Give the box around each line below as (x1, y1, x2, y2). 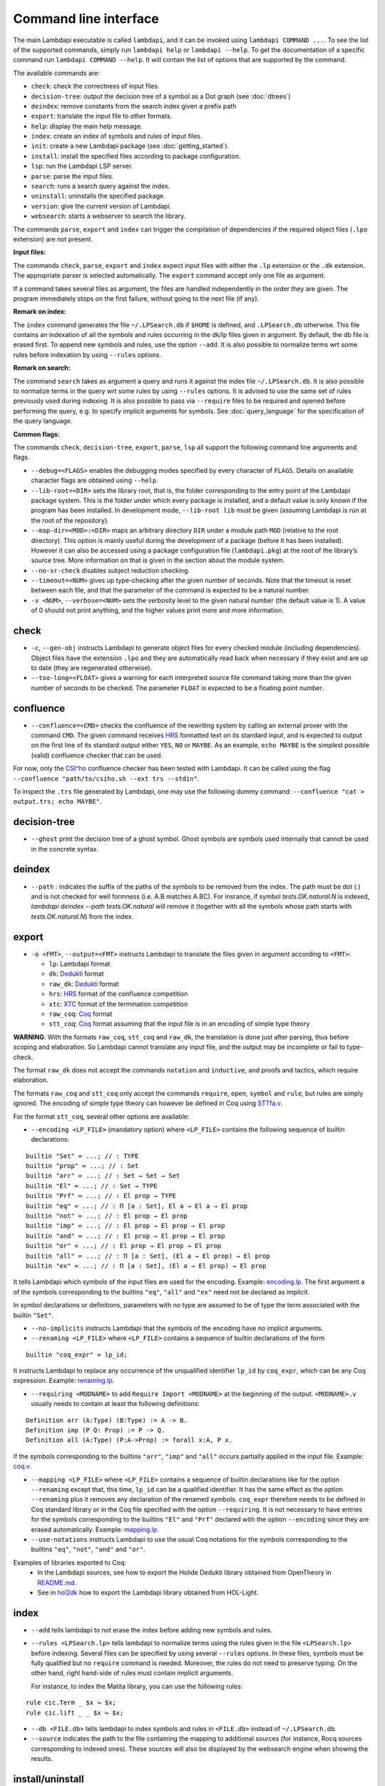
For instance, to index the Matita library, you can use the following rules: (31, 1682, 243, 1690)
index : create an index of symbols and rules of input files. (31, 132, 202, 141)
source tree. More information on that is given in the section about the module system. (31, 556, 285, 564)
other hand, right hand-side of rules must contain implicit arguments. (31, 1669, 234, 1677)
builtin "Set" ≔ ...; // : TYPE (26, 1152, 139, 1160)
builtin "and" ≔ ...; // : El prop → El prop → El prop (26, 1232, 225, 1239)
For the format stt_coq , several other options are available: (13, 1112, 190, 1121)
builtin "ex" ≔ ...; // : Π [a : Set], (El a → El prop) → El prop (26, 1262, 267, 1269)
